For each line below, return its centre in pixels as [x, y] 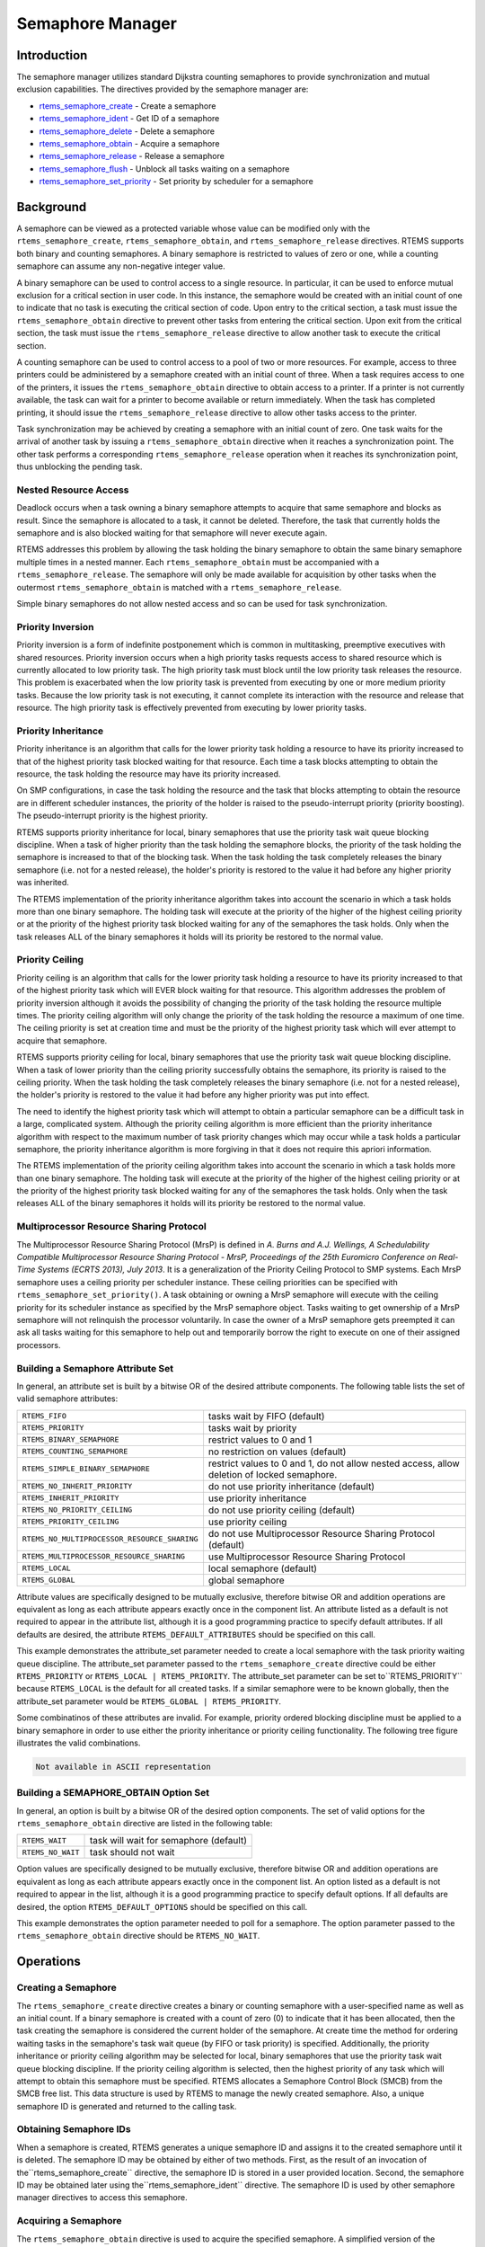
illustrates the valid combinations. [79, 1743]
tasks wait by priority [252, 1427]
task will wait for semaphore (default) [168, 1841]
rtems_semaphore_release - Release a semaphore [132, 156]
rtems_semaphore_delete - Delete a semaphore [127, 131]
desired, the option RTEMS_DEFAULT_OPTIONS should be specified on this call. [162, 1906]
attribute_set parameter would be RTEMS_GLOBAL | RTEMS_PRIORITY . [149, 1701]
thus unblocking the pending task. [79, 466]
